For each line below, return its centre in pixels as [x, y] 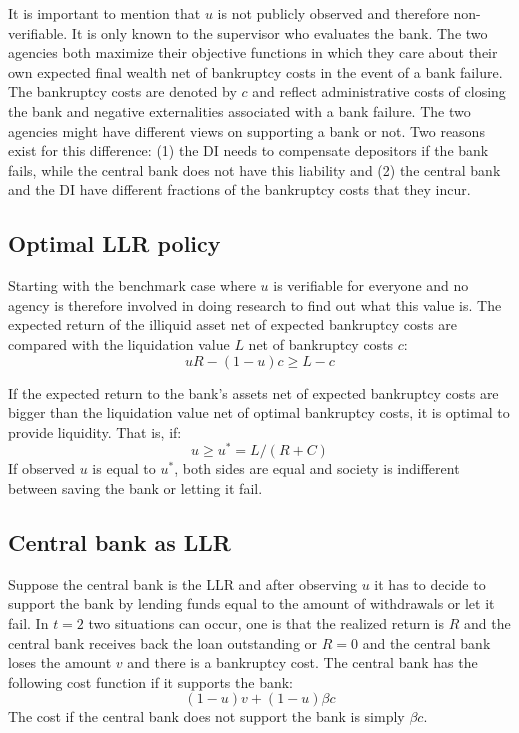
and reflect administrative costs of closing [379, 91]
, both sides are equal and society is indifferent [317, 468]
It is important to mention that [104, 13]
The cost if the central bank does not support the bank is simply [206, 716]
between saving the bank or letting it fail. [135, 487]
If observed [42, 468]
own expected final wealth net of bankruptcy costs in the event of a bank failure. [255, 71]
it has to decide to [430, 583]
